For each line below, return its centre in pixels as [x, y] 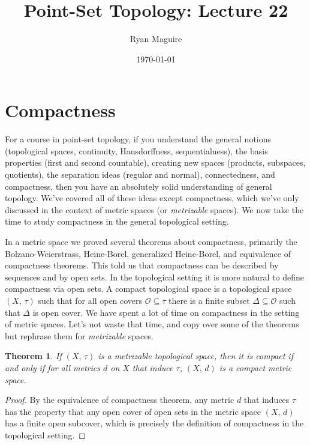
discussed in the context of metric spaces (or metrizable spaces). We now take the [154, 209]
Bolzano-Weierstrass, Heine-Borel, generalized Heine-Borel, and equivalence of [148, 253]
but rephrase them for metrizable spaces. [79, 335]
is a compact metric [255, 367]
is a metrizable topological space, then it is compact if [195, 356]
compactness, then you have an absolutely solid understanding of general [139, 186]
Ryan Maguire [156, 39]
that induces [267, 400]
